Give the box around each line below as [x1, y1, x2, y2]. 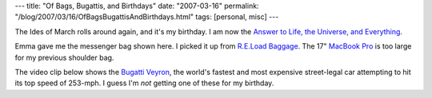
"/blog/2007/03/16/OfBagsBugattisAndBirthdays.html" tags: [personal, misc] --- [14, 12, 279, 22]
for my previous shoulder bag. [14, 53, 114, 62]
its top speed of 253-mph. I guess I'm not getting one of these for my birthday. [14, 78, 274, 88]
